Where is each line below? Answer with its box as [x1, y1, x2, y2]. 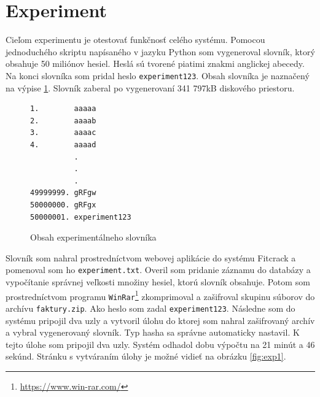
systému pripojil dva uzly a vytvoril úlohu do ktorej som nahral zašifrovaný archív [6, 314, 315, 326]
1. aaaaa [30, 104, 96, 114]
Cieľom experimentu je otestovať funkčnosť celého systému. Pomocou [6, 33, 265, 46]
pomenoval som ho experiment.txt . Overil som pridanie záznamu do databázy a [6, 263, 311, 276]
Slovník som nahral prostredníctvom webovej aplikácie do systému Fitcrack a [6, 251, 296, 264]
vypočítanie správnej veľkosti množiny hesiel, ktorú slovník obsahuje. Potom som [6, 275, 310, 288]
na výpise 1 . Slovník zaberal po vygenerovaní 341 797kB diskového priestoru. [6, 81, 295, 94]
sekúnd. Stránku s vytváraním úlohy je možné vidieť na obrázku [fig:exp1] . [6, 350, 286, 363]
